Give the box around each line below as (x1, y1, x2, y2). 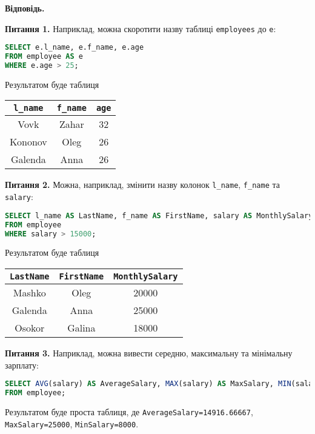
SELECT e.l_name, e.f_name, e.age (5, 43, 144, 52)
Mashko (13, 285, 46, 299)
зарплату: (5, 358, 39, 371)
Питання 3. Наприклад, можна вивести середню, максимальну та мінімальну (5, 347, 293, 359)
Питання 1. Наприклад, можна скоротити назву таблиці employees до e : (5, 22, 276, 35)
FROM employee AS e (5, 52, 83, 61)
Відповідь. (5, 2, 45, 14)
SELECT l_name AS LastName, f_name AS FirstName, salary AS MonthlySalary (5, 211, 313, 220)
